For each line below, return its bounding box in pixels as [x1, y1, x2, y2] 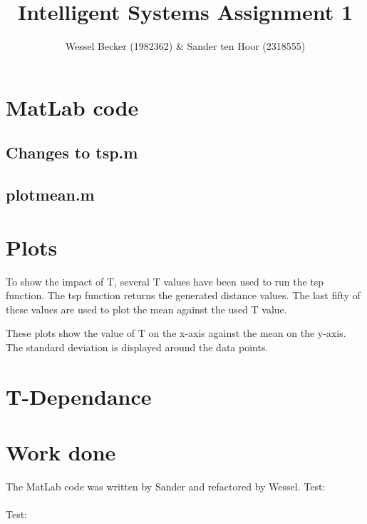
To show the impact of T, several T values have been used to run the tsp [6, 273, 324, 288]
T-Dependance [6, 381, 152, 410]
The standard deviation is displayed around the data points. [6, 339, 269, 354]
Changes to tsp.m [6, 141, 138, 163]
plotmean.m [6, 183, 95, 206]
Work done [6, 438, 116, 467]
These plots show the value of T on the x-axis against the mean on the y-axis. [6, 326, 346, 341]
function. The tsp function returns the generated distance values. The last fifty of [6, 288, 361, 303]
